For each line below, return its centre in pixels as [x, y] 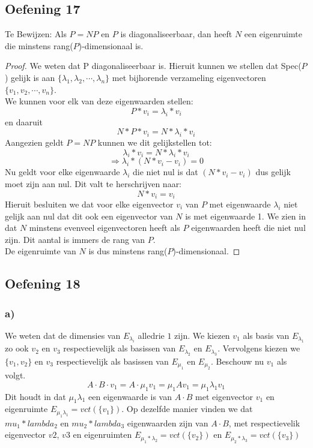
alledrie [151, 335]
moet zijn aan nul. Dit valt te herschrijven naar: [93, 183]
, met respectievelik [264, 423]
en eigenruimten [102, 435]
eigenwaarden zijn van [168, 423]
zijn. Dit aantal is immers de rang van [75, 239]
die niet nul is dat [166, 172]
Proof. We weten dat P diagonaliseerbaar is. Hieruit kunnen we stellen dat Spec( [153, 66]
